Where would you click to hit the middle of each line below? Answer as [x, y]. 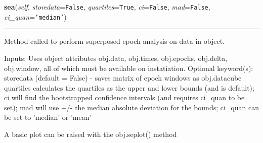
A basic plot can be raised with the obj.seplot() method [91, 134]
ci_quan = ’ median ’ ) [35, 16]
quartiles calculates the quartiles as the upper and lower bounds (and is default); [129, 87]
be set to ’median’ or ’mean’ [48, 117]
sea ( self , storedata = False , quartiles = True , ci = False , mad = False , [107, 7]
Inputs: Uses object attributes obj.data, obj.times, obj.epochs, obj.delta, [116, 58]
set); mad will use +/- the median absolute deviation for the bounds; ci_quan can [131, 107]
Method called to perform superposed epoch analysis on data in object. [115, 41]
